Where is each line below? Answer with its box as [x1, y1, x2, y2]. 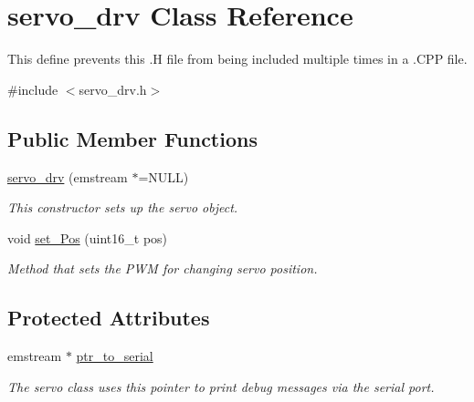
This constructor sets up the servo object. [7, 198, 238, 217]
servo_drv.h [79, 79, 147, 98]
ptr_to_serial [76, 346, 153, 366]
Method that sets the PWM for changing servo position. [7, 259, 318, 278]
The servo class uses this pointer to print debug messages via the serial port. [7, 376, 435, 396]
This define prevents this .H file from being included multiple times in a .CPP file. [7, 49, 468, 68]
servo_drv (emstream [7, 167, 128, 186]
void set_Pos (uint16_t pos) [7, 228, 168, 247]
